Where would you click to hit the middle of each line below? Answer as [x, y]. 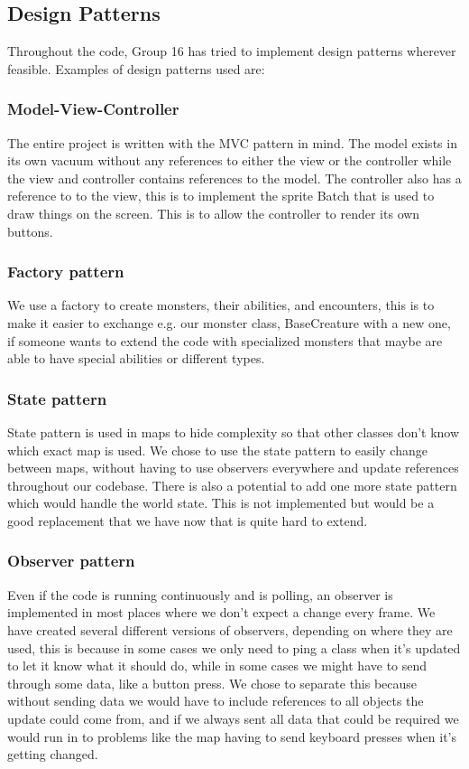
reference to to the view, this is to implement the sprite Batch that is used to [221, 196]
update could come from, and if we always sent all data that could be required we [233, 718]
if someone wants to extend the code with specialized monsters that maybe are [225, 340]
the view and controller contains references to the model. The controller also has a [234, 178]
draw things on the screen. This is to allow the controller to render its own [214, 213]
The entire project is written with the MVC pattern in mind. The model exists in [232, 142]
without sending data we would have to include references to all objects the [216, 701]
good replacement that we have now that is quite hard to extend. [188, 520]
